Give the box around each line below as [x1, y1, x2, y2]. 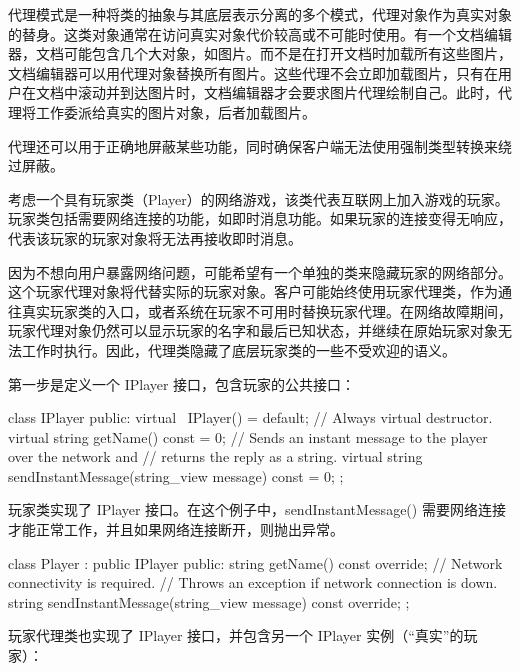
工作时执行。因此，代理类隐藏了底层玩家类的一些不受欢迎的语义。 [21, 339, 456, 360]
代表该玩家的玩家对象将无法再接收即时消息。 [8, 227, 302, 248]
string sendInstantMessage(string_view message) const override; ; [8, 591, 410, 612]
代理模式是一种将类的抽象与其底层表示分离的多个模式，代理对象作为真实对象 [8, 4, 512, 24]
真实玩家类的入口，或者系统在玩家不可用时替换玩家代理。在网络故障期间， [21, 300, 512, 321]
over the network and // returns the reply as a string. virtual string [8, 446, 423, 467]
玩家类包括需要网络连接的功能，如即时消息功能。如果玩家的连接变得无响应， [8, 208, 512, 229]
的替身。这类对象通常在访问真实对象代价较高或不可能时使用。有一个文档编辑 [8, 23, 512, 44]
